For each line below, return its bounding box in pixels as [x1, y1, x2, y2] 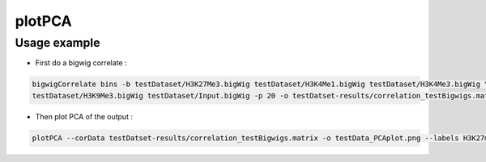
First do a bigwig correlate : [35, 58, 127, 68]
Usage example [15, 35, 100, 50]
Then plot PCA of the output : [35, 111, 134, 121]
